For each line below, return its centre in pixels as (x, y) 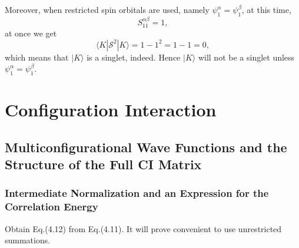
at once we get (31, 33)
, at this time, (266, 9)
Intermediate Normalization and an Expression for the (137, 193)
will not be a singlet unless (246, 57)
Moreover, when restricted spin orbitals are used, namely (107, 9)
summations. (28, 240)
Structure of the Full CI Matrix (103, 164)
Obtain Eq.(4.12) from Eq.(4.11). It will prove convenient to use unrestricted (143, 228)
